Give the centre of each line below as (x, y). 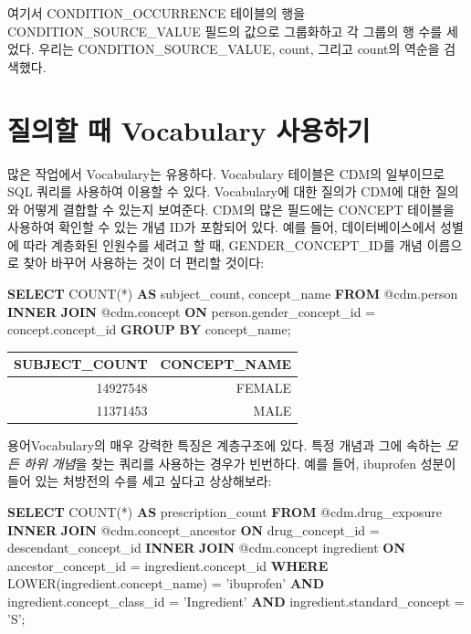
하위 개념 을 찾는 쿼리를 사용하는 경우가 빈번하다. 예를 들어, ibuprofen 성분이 (240, 463)
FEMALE (264, 388)
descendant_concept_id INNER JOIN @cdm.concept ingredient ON (207, 548)
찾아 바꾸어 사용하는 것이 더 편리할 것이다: (144, 263)
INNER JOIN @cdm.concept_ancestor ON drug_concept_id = (194, 529)
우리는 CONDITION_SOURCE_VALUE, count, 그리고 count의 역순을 (239, 49)
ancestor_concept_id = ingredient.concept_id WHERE (168, 565)
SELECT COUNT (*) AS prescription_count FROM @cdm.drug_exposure (225, 511)
